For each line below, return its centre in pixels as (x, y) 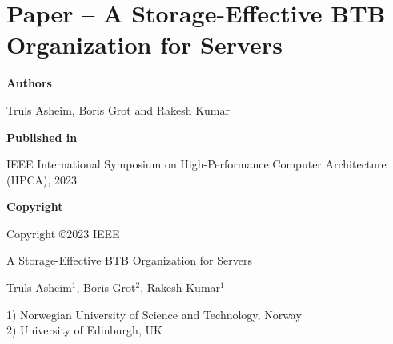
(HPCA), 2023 (42, 179)
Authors (29, 83)
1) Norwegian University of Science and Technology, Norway (154, 314)
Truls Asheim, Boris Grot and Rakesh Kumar (118, 109)
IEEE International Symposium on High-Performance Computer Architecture (196, 164)
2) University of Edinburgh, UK (84, 330)
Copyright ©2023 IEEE (63, 233)
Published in (42, 137)
